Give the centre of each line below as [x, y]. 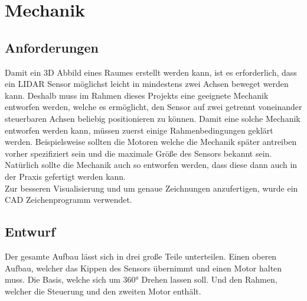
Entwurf [30, 232]
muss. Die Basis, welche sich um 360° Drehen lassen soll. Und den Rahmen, [141, 279]
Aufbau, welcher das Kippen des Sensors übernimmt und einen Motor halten [143, 268]
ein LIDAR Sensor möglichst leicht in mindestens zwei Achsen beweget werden [147, 84]
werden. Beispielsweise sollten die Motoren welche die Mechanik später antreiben [151, 142]
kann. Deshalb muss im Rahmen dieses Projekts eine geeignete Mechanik [137, 95]
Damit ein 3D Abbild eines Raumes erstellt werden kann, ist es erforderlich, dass [151, 72]
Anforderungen [52, 47]
